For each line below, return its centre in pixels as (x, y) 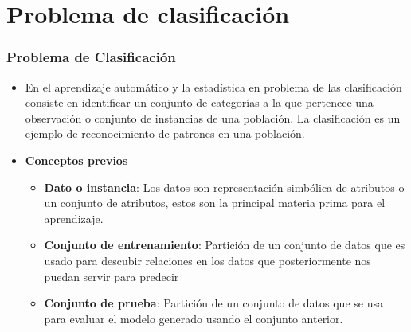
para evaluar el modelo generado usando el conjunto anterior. (194, 318)
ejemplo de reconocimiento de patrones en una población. (165, 133)
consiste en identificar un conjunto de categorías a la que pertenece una (199, 102)
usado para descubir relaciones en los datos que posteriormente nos (207, 260)
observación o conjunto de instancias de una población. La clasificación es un (213, 117)
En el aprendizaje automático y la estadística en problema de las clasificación (213, 86)
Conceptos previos (76, 160)
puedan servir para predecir (112, 276)
